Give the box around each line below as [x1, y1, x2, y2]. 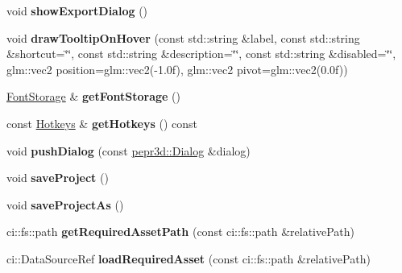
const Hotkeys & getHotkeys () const [6, 114, 197, 131]
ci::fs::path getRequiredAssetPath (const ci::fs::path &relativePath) [6, 223, 355, 240]
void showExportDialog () [6, 2, 148, 19]
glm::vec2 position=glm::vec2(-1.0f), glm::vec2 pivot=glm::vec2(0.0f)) [6, 60, 348, 77]
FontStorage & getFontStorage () [6, 88, 180, 105]
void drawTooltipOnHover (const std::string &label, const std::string [6, 29, 360, 46]
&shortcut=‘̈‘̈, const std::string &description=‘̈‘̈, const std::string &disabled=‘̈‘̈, [6, 45, 396, 62]
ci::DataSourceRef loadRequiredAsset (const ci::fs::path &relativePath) [6, 250, 371, 267]
